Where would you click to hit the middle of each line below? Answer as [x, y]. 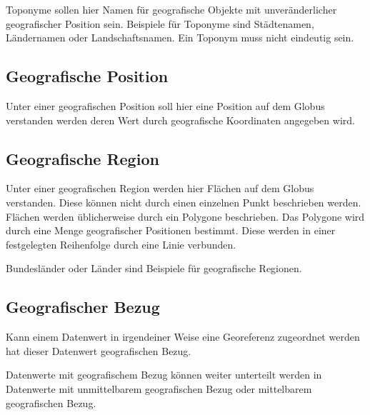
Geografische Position [87, 76]
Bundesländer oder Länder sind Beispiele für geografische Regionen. [154, 268]
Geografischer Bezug [83, 307]
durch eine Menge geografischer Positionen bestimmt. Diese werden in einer [171, 230]
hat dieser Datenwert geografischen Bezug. [99, 350]
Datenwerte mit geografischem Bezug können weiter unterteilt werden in [164, 375]
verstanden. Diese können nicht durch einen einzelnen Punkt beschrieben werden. [184, 202]
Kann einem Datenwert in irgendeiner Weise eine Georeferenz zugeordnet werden [183, 337]
